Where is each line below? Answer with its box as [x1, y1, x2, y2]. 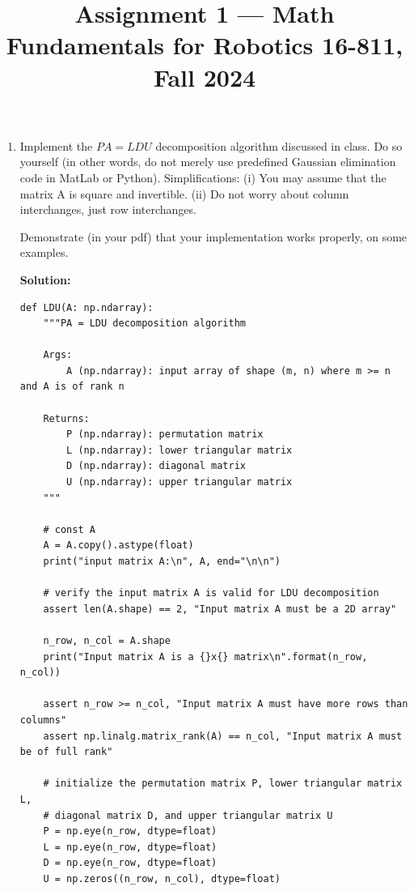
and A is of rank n [19, 381, 125, 393]
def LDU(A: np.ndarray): [19, 301, 154, 313]
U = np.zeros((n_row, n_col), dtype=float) [43, 872, 281, 885]
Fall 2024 [153, 60, 256, 93]
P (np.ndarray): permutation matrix [66, 428, 264, 441]
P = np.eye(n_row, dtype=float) [43, 825, 218, 838]
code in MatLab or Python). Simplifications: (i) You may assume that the [19, 168, 387, 185]
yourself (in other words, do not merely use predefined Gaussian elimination [19, 153, 396, 170]
